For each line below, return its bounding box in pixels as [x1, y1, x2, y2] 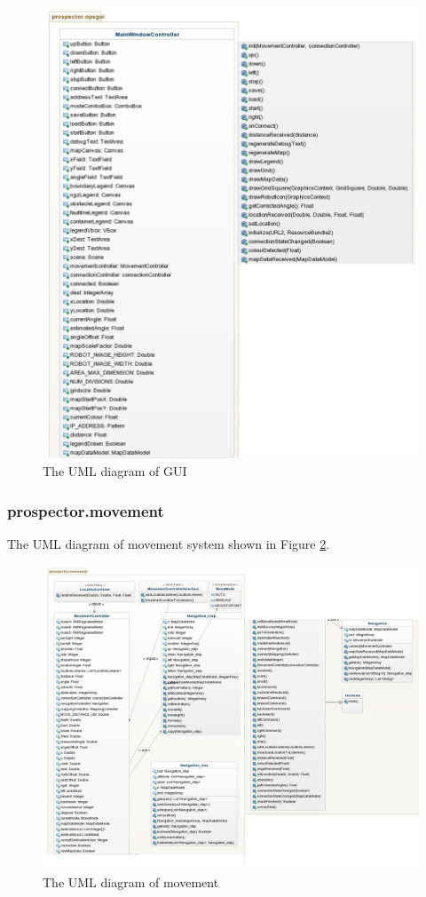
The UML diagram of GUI [43, 461, 187, 480]
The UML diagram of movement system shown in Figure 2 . [7, 534, 330, 552]
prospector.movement [7, 499, 164, 521]
